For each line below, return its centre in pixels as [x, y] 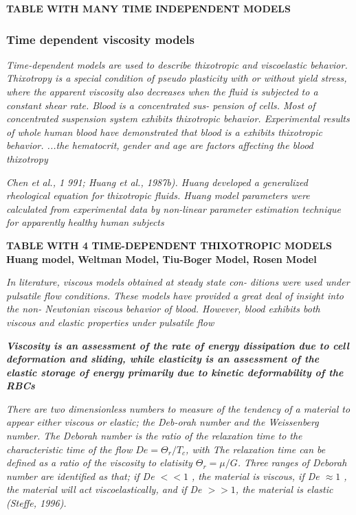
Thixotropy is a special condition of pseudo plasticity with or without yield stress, [177, 78]
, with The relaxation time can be [256, 449]
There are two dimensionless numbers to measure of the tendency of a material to [178, 408]
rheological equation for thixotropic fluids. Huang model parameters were [158, 195]
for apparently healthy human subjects [85, 222]
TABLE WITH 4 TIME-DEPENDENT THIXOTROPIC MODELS [169, 245]
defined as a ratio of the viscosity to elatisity [99, 462]
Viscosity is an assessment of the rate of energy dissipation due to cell [178, 345]
